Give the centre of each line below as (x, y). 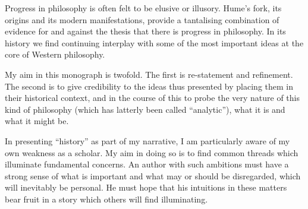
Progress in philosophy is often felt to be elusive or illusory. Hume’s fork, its (143, 8)
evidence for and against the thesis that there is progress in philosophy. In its (145, 31)
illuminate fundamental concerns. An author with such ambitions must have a (147, 164)
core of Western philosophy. (55, 54)
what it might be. (37, 121)
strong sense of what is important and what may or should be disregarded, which (153, 175)
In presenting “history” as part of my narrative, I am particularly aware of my (147, 140)
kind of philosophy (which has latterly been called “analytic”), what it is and (145, 109)
